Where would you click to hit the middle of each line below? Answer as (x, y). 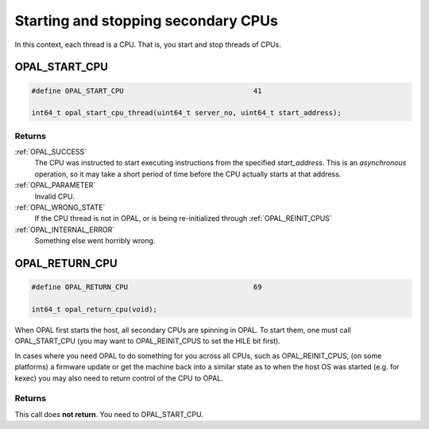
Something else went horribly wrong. (95, 241)
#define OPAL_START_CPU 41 (147, 91)
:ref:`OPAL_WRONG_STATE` (60, 207)
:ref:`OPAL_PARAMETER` (55, 185)
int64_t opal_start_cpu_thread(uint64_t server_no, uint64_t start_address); (186, 113)
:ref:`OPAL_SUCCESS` (51, 152)
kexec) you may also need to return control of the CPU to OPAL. (119, 378)
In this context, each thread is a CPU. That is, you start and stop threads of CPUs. (148, 44)
